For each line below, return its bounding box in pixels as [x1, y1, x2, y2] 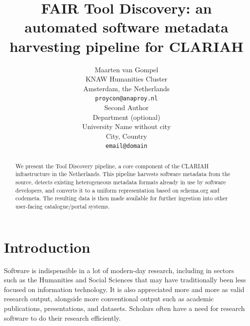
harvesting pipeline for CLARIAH [9, 36, 244, 56]
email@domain [106, 143, 147, 150]
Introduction [4, 237, 90, 257]
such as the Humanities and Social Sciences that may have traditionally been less [4, 275, 246, 285]
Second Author [104, 102, 149, 112]
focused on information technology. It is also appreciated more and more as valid [4, 284, 245, 294]
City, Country [106, 130, 147, 141]
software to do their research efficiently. [4, 312, 121, 323]
